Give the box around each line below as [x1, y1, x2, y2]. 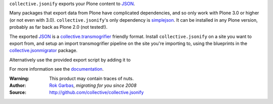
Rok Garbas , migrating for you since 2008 [49, 82, 136, 88]
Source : [9, 89, 27, 95]
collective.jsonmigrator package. [9, 47, 78, 54]
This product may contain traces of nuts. [49, 75, 134, 81]
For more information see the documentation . [9, 66, 104, 72]
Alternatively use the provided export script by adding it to [9, 57, 131, 63]
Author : [9, 82, 26, 88]
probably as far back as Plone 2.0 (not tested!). [9, 24, 108, 30]
